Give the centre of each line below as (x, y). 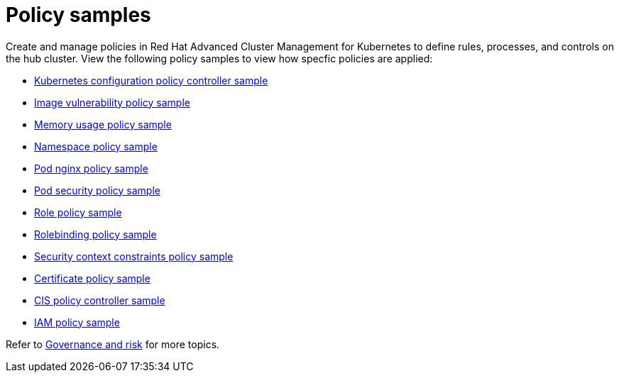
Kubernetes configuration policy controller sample (151, 80)
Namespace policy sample (96, 146)
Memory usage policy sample (103, 124)
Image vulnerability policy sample (112, 102)
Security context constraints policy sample (134, 256)
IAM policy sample (77, 322)
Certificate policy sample (92, 278)
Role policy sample (78, 212)
